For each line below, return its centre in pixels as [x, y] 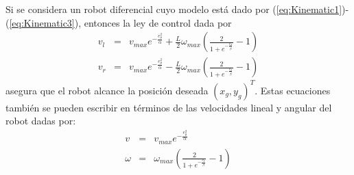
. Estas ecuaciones [293, 90]
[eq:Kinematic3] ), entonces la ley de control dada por [120, 22]
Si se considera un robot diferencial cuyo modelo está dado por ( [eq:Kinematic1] [174, 9]
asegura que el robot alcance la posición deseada [107, 90]
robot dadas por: [41, 121]
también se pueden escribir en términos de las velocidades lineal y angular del [169, 107]
